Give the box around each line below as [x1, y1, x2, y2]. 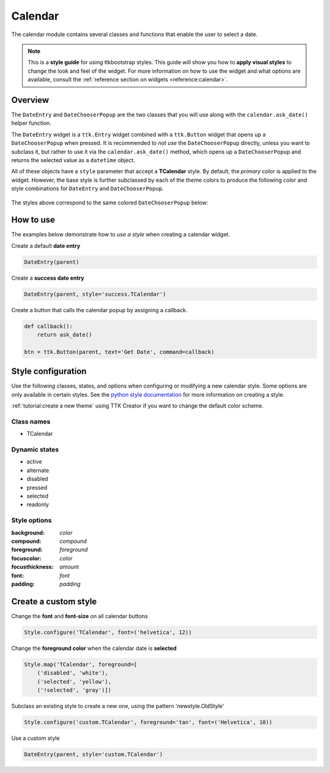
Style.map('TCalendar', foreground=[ [24, 661, 137, 668]
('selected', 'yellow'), [37, 678, 112, 685]
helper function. [11, 119, 52, 127]
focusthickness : [11, 563, 54, 570]
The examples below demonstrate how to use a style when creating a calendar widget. [11, 231, 230, 238]
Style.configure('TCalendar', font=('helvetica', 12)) [24, 629, 192, 636]
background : [11, 529, 45, 536]
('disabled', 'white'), [37, 670, 108, 676]
